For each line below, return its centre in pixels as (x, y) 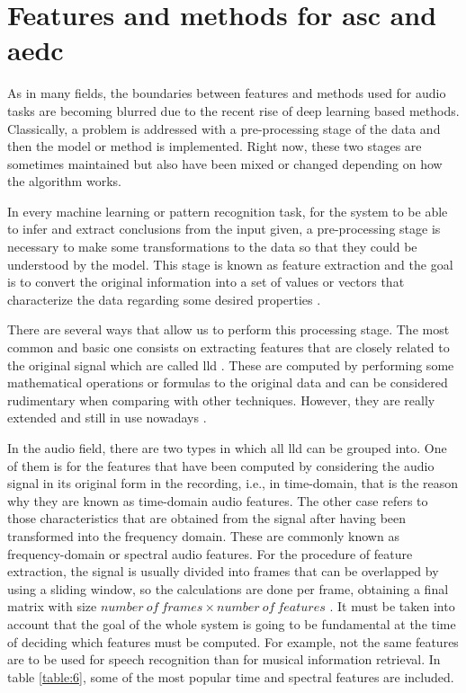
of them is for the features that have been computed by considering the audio (221, 465)
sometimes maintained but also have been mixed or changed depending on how (225, 163)
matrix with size (52, 606)
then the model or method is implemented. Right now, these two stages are (215, 146)
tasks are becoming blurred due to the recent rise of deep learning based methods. (233, 110)
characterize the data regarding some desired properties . (164, 299)
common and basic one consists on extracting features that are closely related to (229, 347)
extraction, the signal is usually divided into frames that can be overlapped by (223, 571)
